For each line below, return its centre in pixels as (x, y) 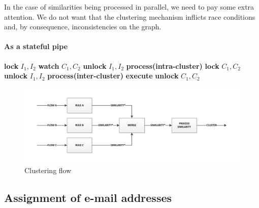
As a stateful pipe (36, 46)
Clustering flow (48, 170)
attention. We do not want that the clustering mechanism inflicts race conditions (130, 16)
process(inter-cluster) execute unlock (113, 76)
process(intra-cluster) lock (173, 66)
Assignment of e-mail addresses (88, 198)
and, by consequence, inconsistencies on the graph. (83, 27)
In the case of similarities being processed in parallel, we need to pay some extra (129, 7)
